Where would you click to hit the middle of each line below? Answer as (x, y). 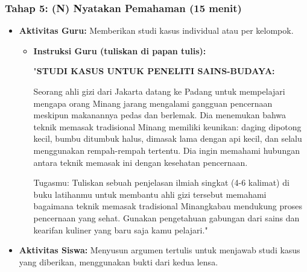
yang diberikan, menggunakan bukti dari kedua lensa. (119, 261)
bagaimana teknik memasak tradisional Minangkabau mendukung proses (168, 206)
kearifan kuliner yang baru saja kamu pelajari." (121, 229)
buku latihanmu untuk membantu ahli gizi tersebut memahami (150, 194)
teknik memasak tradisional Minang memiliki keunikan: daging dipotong (167, 126)
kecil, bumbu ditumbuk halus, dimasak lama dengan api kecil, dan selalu (168, 138)
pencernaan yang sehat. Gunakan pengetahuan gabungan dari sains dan (166, 217)
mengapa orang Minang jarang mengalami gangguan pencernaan (153, 103)
